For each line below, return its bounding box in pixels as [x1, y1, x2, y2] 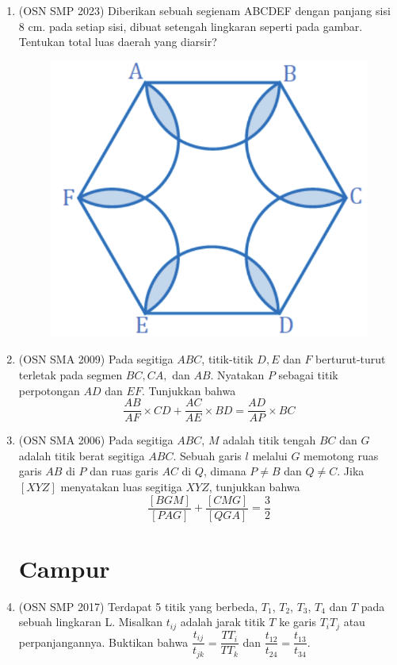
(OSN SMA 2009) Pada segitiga [18, 351, 174, 367]
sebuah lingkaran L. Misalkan [18, 613, 163, 630]
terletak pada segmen [18, 366, 123, 382]
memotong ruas [303, 447, 379, 463]
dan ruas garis [90, 463, 158, 479]
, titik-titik [201, 351, 254, 367]
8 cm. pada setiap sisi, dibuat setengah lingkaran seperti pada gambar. [18, 17, 363, 34]
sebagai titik [278, 366, 338, 382]
